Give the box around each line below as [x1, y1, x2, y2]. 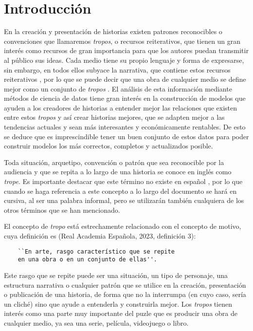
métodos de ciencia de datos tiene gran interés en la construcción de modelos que [4, 93, 246, 103]
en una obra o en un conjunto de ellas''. [18, 256, 157, 263]
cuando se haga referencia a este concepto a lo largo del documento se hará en [4, 185, 237, 196]
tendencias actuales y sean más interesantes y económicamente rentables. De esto [4, 122, 246, 132]
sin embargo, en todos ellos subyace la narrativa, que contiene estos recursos [4, 64, 231, 74]
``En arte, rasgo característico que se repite [18, 248, 175, 255]
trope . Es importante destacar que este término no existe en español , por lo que [4, 176, 243, 186]
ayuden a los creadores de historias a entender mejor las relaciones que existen [4, 102, 237, 112]
